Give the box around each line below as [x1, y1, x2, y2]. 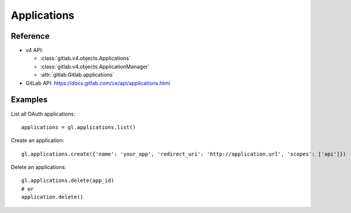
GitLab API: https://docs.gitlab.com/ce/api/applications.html [25, 79, 170, 86]
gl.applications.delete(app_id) [21, 177, 114, 184]
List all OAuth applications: [11, 110, 76, 117]
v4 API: [25, 47, 43, 54]
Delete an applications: [11, 164, 67, 171]
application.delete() [21, 194, 83, 201]
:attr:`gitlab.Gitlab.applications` [40, 71, 114, 79]
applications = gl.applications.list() [21, 124, 136, 130]
